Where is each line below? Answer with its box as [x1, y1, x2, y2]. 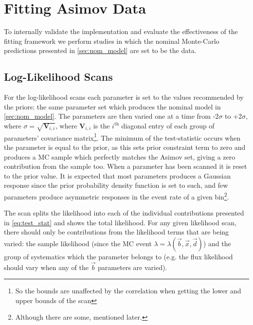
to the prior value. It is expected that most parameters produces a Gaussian [4, 170, 231, 181]
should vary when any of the [4, 262, 89, 272]
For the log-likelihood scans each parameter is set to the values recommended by [4, 92, 244, 102]
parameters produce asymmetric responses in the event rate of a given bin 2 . [4, 190, 229, 201]
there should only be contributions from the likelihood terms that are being [4, 227, 229, 237]
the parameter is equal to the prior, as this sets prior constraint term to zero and [4, 142, 246, 152]
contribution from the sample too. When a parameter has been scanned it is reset [4, 161, 247, 171]
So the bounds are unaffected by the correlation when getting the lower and [15, 286, 241, 296]
